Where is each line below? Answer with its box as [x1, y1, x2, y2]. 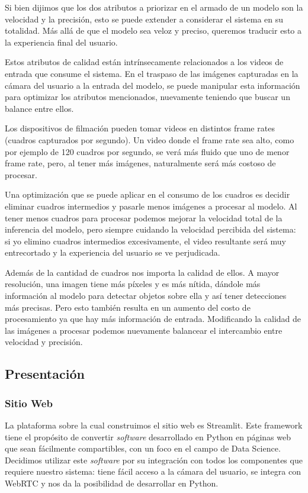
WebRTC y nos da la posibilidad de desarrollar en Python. [5, 477, 219, 489]
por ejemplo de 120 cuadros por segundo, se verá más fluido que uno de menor [5, 145, 290, 157]
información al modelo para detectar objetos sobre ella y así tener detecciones [5, 289, 287, 302]
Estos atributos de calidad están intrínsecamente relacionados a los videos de [5, 56, 284, 68]
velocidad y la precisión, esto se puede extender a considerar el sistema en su [5, 12, 284, 25]
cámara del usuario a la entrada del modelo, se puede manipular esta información [5, 79, 300, 91]
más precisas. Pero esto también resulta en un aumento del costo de [5, 301, 251, 313]
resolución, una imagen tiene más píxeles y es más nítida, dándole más [5, 278, 261, 290]
